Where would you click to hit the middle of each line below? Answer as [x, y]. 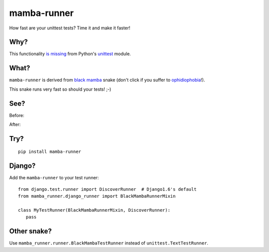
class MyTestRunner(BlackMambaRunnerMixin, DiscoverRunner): [94, 210]
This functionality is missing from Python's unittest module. [70, 54]
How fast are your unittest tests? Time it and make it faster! [70, 28]
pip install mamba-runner [50, 152]
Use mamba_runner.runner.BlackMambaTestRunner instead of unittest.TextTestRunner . [109, 243]
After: [15, 125]
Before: [17, 115]
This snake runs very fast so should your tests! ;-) [60, 89]
